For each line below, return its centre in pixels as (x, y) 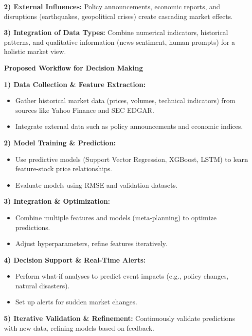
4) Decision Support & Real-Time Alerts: (75, 259)
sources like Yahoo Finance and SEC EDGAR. (85, 110)
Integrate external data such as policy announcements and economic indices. (129, 126)
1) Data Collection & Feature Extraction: (75, 84)
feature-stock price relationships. (64, 168)
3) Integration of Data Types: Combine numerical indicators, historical (116, 32)
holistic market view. (35, 51)
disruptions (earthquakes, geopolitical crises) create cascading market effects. (118, 16)
